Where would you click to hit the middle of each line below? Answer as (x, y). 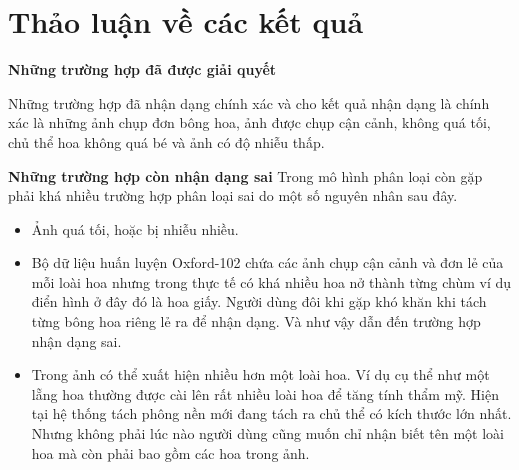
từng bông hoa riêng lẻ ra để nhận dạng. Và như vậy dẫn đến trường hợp (256, 321)
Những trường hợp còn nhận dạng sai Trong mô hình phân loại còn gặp (245, 175)
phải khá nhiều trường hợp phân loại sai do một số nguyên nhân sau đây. (233, 195)
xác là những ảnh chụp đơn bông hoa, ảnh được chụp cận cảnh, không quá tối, (249, 122)
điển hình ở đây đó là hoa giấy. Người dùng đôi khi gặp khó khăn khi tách (259, 301)
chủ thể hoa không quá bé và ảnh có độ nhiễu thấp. (166, 141)
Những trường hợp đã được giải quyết (142, 69)
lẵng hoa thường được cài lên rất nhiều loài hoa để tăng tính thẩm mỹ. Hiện (265, 393)
